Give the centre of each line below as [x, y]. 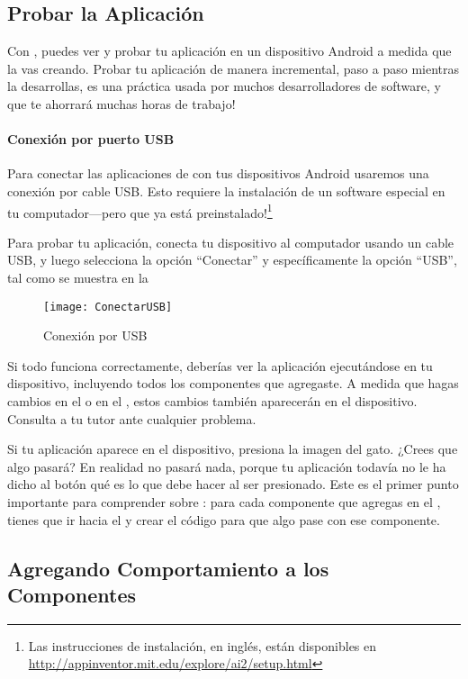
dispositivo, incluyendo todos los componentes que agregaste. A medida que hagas [233, 383]
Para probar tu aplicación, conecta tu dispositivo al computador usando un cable [231, 242]
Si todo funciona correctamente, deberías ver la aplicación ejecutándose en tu [220, 365]
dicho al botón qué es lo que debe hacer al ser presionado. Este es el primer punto [233, 484]
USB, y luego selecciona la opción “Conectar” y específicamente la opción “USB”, [232, 260]
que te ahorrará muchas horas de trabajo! [121, 103]
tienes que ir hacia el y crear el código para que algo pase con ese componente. [224, 519]
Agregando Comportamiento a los [168, 568]
